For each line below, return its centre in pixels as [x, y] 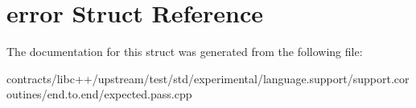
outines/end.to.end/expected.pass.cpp [99, 94]
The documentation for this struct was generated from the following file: [185, 52]
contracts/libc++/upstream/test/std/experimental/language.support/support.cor [208, 78]
